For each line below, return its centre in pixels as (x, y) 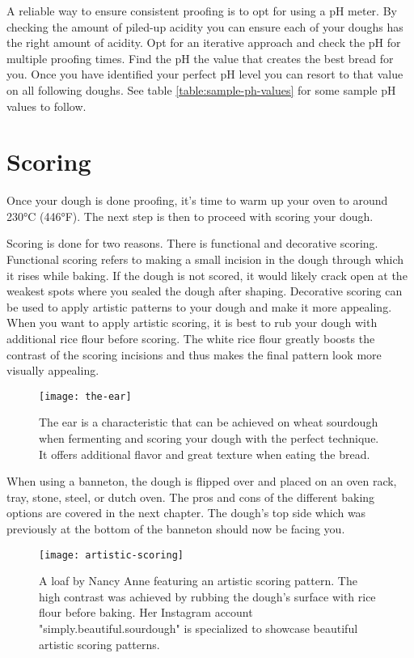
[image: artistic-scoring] (111, 555)
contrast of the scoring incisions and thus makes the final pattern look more (194, 354)
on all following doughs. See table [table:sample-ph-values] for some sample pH (201, 89)
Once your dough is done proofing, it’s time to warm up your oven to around (197, 200)
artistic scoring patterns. (99, 644)
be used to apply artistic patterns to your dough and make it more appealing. (199, 306)
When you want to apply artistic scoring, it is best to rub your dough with (192, 323)
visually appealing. (53, 370)
